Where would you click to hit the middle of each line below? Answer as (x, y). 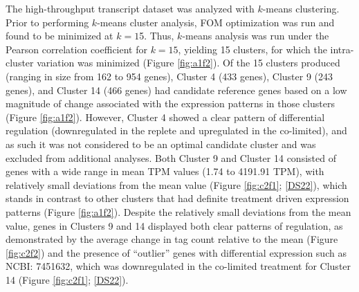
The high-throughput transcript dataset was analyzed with (130, 8)
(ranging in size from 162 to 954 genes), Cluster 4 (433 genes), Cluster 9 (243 (169, 76)
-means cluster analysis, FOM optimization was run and (216, 22)
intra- (342, 49)
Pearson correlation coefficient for (76, 49)
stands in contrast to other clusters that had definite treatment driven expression (177, 198)
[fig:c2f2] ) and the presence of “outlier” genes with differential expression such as (176, 252)
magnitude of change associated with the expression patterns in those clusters (170, 103)
